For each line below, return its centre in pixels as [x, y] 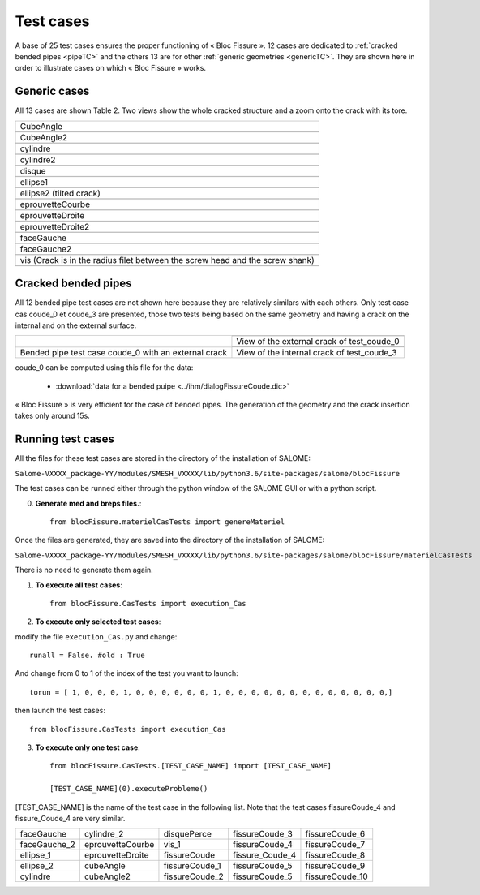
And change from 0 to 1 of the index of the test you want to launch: [126, 673]
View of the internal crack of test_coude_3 [317, 353]
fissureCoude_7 [335, 845]
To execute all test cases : [79, 585]
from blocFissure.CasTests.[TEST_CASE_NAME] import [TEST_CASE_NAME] [191, 766]
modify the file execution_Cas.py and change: [96, 636]
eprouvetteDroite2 [55, 226]
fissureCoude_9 [335, 866]
